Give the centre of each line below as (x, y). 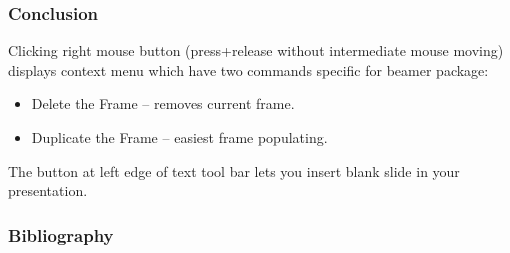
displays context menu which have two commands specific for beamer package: (248, 69)
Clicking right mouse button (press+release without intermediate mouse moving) (256, 50)
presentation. (48, 190)
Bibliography (61, 234)
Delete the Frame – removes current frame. (163, 103)
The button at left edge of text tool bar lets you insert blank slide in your (234, 170)
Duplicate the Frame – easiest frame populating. (179, 137)
